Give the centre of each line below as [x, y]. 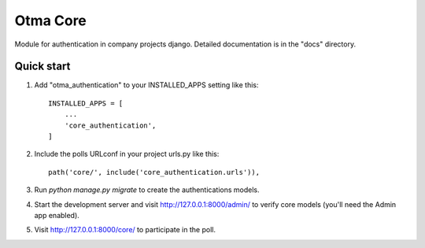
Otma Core [50, 20]
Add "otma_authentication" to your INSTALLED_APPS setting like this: [146, 85]
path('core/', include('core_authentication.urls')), [154, 172]
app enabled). [57, 215]
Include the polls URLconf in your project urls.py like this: [127, 154]
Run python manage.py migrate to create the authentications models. [147, 190]
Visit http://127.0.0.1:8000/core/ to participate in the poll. [125, 230]
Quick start [42, 67]
